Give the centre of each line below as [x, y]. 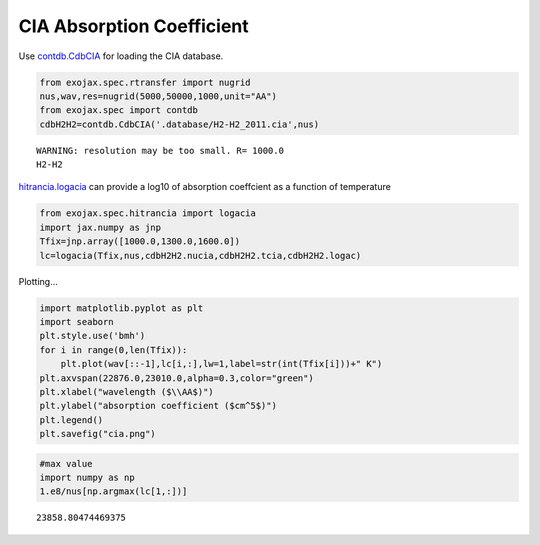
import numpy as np [87, 478]
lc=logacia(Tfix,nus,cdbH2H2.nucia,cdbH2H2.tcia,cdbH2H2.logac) [200, 255]
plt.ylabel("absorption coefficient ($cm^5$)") [158, 406]
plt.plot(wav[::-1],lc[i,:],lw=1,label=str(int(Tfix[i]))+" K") [221, 364]
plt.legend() [71, 419]
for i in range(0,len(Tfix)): [113, 349]
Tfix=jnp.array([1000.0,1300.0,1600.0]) [139, 241]
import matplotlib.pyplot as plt [121, 308]
